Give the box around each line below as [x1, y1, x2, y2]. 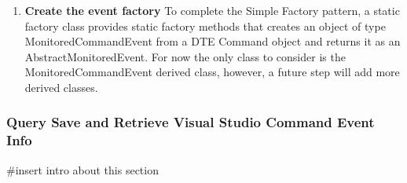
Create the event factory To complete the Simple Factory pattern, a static [24, 2, 400, 18]
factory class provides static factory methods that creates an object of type [24, 17, 386, 34]
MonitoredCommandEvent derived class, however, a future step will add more [24, 64, 400, 80]
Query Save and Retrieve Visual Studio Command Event [6, 112, 375, 132]
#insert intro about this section [6, 161, 159, 178]
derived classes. [24, 79, 98, 95]
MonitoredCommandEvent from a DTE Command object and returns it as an [24, 33, 401, 49]
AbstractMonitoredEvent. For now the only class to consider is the [24, 48, 346, 64]
